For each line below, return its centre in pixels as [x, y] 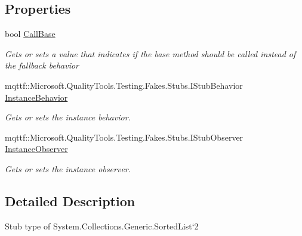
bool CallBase [30, 34]
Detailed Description [70, 201]
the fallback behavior [42, 65]
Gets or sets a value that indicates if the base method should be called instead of [150, 53]
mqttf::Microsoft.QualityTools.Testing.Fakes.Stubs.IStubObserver [124, 137]
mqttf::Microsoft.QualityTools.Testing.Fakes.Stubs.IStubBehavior [124, 85]
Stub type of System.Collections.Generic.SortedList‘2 [102, 226]
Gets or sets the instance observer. [68, 168]
